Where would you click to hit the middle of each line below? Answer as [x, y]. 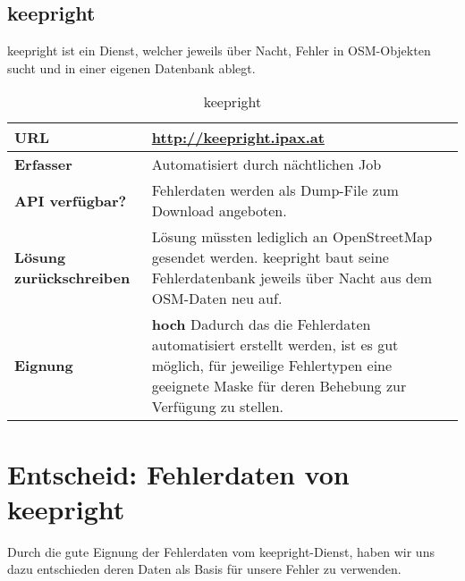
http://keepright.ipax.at [238, 138]
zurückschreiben [72, 278]
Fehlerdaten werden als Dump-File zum [275, 190]
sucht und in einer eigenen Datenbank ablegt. [131, 67]
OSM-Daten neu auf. [217, 299]
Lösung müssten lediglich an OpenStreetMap [292, 237]
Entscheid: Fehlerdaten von [178, 473]
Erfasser [43, 164]
